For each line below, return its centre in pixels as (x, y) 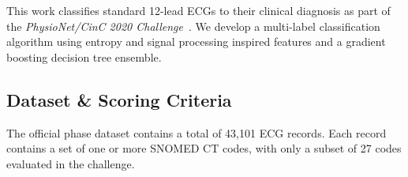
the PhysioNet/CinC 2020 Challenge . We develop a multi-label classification (193, 26)
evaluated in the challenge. (71, 163)
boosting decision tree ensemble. (84, 56)
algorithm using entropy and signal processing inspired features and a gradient (196, 41)
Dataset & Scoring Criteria (119, 99)
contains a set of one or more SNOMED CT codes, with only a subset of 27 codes (204, 148)
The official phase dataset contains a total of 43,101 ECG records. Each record (197, 132)
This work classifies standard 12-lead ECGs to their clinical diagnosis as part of (198, 10)
